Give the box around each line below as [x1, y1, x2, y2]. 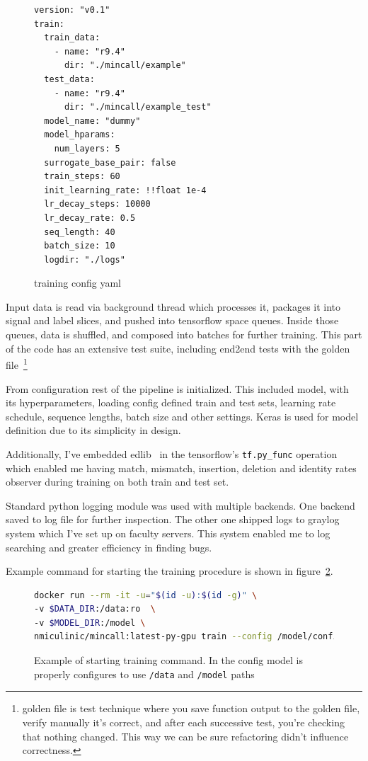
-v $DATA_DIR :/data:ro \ [34, 604, 156, 614]
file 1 [6, 355, 28, 372]
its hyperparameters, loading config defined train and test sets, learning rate [6, 395, 336, 410]
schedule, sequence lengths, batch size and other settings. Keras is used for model [6, 408, 359, 423]
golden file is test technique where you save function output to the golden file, [22, 701, 360, 716]
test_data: [44, 74, 95, 84]
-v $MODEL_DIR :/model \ [34, 617, 146, 628]
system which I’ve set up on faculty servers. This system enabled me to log [6, 525, 330, 540]
